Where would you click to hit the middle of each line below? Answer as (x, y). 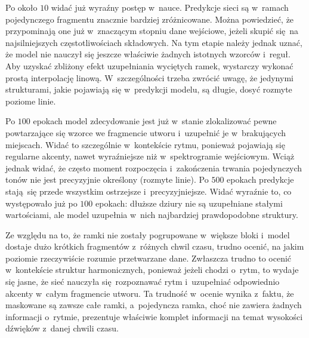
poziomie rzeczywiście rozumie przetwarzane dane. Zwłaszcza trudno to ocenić (149, 258)
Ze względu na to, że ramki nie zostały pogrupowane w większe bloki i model (148, 234)
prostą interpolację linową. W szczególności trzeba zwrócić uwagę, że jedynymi (149, 77)
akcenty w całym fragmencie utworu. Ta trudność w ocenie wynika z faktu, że (150, 293)
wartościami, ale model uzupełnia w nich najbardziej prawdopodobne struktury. (152, 215)
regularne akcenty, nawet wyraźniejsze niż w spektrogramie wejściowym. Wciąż (150, 156)
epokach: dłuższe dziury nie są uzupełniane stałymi (189, 203)
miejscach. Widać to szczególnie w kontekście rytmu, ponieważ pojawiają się (145, 144)
